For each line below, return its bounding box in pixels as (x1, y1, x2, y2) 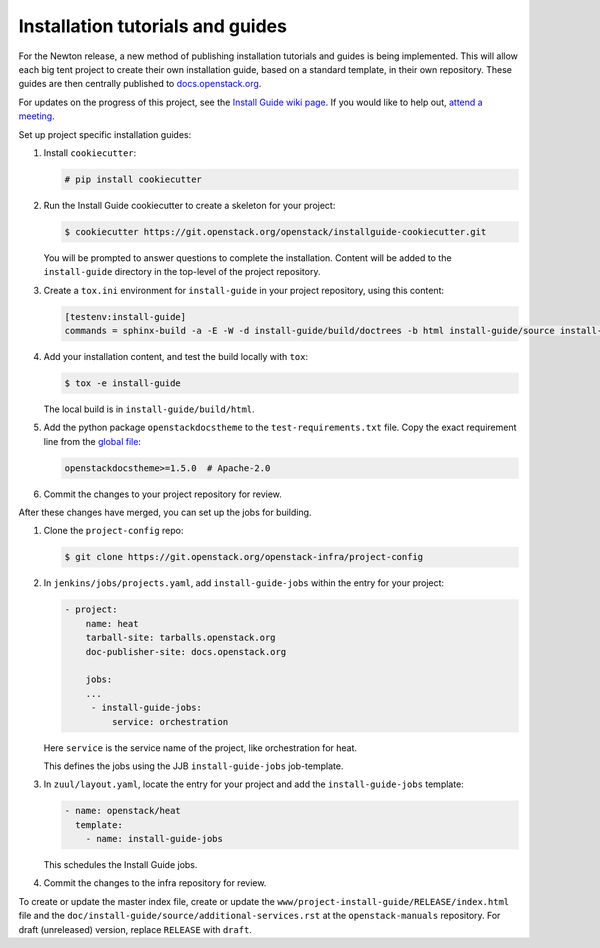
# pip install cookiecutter (64, 173, 202, 185)
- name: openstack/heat (64, 805, 182, 817)
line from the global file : (43, 435, 142, 447)
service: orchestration (111, 716, 229, 727)
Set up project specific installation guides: (18, 128, 192, 140)
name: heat (85, 618, 139, 629)
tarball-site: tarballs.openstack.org (85, 632, 276, 644)
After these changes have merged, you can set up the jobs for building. (18, 506, 312, 519)
